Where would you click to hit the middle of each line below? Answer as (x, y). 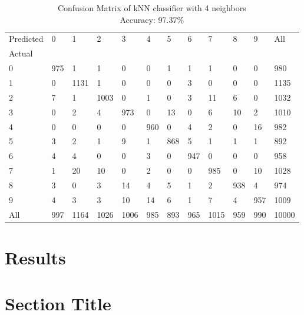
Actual (21, 53)
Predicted (26, 39)
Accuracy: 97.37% (152, 19)
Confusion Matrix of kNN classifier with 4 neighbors (152, 8)
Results (35, 257)
